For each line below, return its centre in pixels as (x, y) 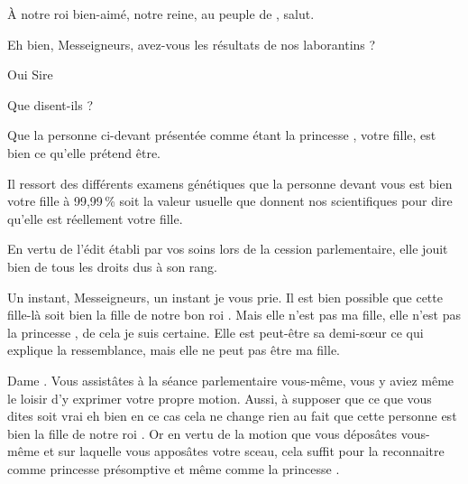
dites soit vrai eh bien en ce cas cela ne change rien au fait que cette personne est (232, 416)
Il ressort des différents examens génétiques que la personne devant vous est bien (230, 183)
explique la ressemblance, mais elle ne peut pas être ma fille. (174, 350)
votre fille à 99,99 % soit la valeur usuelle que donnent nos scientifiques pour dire (230, 201)
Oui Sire (30, 74)
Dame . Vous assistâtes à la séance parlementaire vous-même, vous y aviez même (231, 380)
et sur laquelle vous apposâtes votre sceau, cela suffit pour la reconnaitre (244, 451)
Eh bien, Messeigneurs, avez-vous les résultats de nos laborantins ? (192, 44)
